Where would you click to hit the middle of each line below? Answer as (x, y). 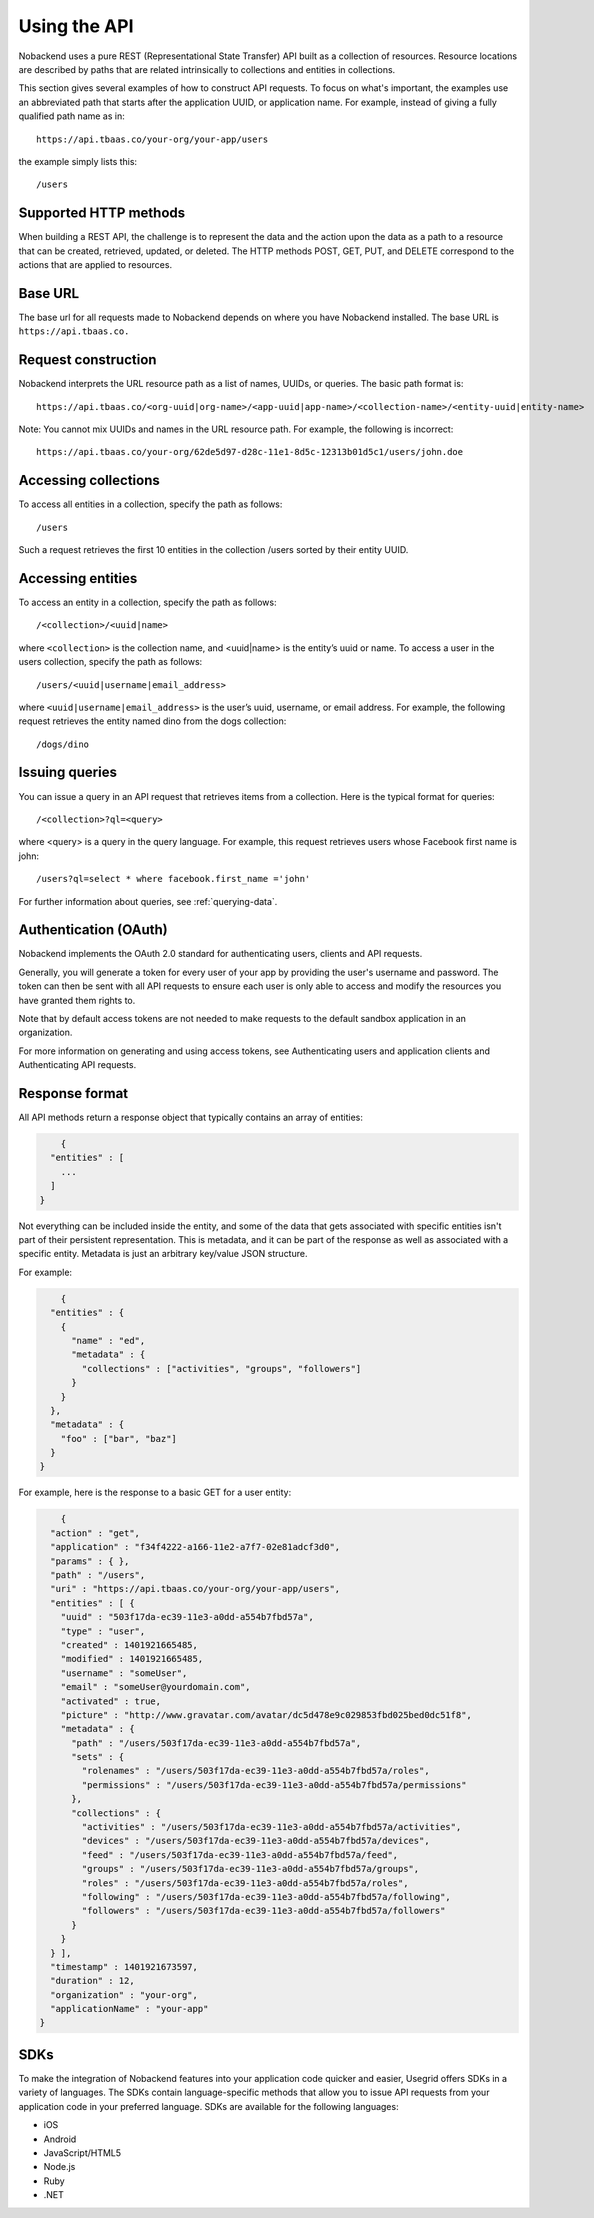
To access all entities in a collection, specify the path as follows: (150, 504)
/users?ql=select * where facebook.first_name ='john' (173, 879)
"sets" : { (98, 1757)
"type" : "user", (103, 1631)
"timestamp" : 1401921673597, (124, 1966)
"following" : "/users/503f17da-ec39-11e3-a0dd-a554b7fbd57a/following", (266, 1896)
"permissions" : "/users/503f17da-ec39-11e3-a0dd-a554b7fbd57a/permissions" (274, 1784)
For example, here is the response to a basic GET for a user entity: (155, 1492)
